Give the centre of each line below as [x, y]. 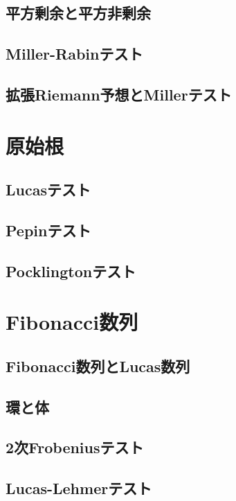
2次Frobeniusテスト [75, 447]
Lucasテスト [48, 190]
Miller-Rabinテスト [74, 54]
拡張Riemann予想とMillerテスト [119, 94]
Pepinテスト [48, 230]
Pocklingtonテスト [71, 271]
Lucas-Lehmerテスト [79, 488]
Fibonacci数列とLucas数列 [98, 366]
